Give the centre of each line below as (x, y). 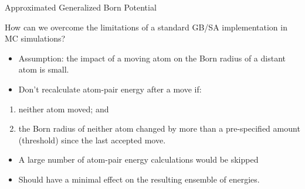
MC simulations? (35, 38)
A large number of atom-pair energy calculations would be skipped (138, 159)
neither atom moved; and (64, 109)
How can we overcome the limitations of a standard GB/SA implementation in (146, 27)
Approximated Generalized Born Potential (81, 7)
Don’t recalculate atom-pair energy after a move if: (110, 89)
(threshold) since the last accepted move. (92, 140)
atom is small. (44, 69)
